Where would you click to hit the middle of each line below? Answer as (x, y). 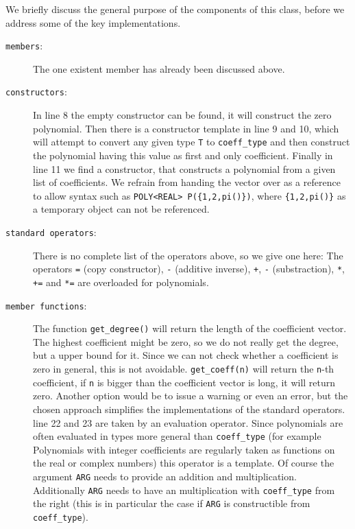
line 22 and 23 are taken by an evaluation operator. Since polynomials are (188, 422)
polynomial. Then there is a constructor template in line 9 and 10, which (186, 128)
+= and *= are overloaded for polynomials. (121, 282)
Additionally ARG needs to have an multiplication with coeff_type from (184, 490)
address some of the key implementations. (93, 22)
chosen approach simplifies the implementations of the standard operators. (189, 409)
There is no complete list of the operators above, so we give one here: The (188, 255)
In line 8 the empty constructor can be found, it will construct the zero (182, 115)
